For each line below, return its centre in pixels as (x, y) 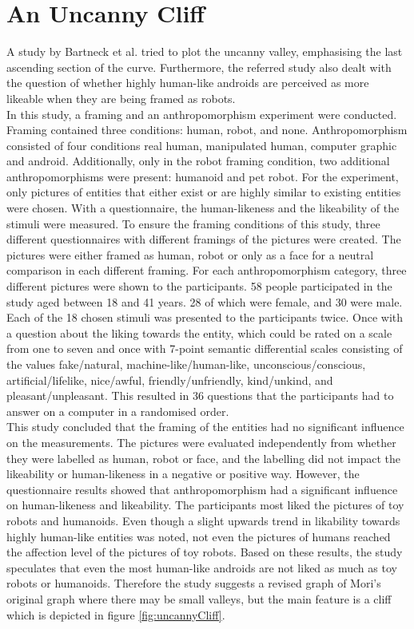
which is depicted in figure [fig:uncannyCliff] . (116, 614)
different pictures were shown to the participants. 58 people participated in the (199, 286)
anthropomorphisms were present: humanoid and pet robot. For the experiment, (203, 176)
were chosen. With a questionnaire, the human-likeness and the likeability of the (203, 208)
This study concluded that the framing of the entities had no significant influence (205, 427)
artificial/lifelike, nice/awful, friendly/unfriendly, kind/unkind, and (170, 380)
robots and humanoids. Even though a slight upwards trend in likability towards (203, 520)
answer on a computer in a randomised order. (118, 411)
